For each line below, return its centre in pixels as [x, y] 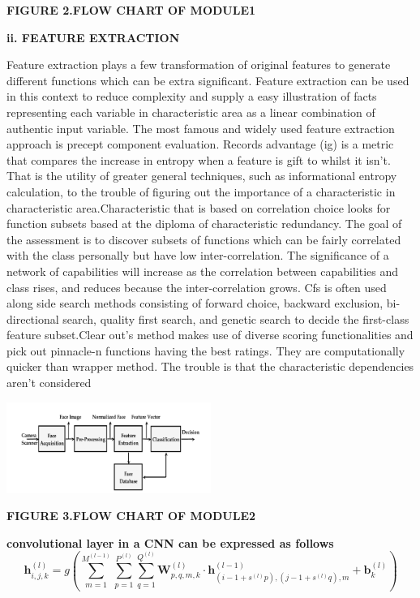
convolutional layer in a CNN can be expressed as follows [170, 542]
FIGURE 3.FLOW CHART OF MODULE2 [131, 516]
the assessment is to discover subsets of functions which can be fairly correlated [204, 239]
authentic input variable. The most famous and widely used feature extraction [201, 128]
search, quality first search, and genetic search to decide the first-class [236, 318]
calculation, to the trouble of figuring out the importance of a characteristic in [201, 191]
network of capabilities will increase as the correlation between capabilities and [203, 271]
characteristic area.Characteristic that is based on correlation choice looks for [199, 207]
